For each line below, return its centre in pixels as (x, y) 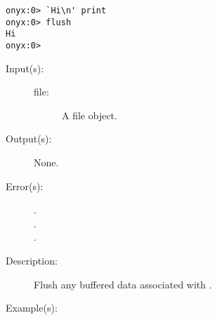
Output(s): (29, 139)
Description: (32, 260)
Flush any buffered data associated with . (123, 284)
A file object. (90, 115)
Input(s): (25, 68)
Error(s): (25, 186)
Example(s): (32, 308)
